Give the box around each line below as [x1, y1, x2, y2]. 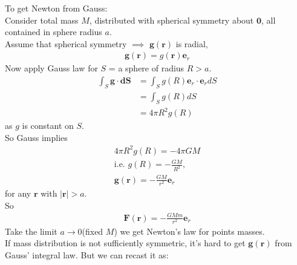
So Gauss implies [5, 131, 68, 143]
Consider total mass [5, 13, 79, 26]
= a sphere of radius [108, 62, 184, 74]
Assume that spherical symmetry [5, 37, 127, 50]
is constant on [22, 119, 74, 132]
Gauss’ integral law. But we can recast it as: [5, 249, 169, 261]
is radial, [175, 37, 208, 50]
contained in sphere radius [5, 25, 102, 38]
